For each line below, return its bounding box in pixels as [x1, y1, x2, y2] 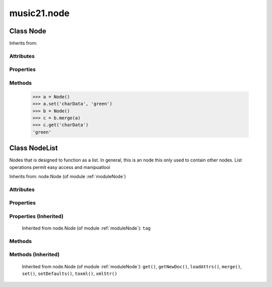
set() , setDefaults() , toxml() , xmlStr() [22, 270, 118, 276]
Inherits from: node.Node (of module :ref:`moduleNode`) [9, 173, 126, 179]
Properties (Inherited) [9, 212, 64, 219]
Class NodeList [9, 144, 58, 152]
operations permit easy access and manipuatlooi [9, 164, 111, 170]
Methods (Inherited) [9, 251, 60, 258]
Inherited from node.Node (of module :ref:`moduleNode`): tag [22, 225, 151, 232]
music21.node [9, 8, 70, 19]
